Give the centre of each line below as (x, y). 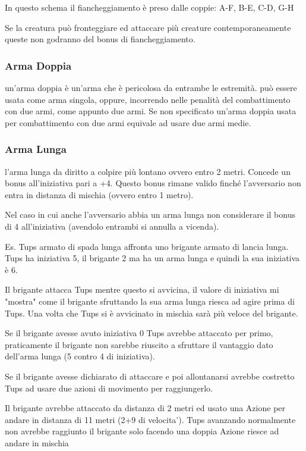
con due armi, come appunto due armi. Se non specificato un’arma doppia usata (151, 111)
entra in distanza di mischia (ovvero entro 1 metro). (99, 194)
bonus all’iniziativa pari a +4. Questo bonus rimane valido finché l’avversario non (153, 183)
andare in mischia (37, 442)
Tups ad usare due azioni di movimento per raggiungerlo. (109, 388)
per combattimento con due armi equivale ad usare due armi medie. (128, 122)
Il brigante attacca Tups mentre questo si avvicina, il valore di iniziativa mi (142, 289)
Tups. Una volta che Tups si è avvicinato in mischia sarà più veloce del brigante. (152, 313)
